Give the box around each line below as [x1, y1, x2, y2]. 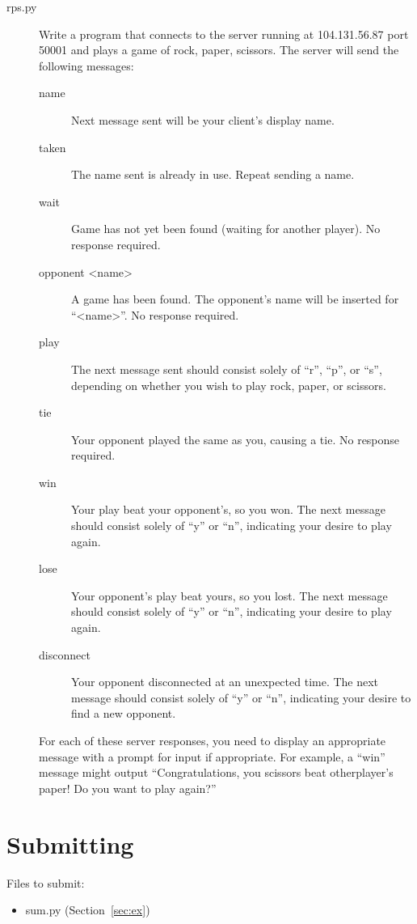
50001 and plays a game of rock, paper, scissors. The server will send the [39, 41, 399, 58]
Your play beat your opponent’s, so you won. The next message [71, 501, 385, 518]
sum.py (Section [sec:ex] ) [25, 901, 150, 918]
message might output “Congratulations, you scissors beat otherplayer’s [39, 764, 394, 781]
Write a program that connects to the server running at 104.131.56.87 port [39, 25, 409, 42]
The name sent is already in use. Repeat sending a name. [71, 166, 355, 183]
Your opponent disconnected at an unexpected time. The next [71, 673, 379, 690]
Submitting [6, 827, 134, 860]
